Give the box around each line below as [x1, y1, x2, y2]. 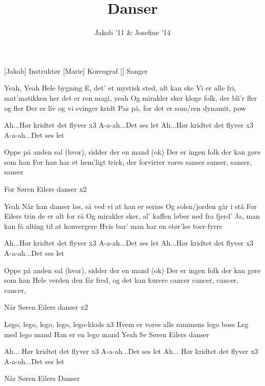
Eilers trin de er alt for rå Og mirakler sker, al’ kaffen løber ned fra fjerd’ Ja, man [4, 211, 260, 221]
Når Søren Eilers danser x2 [4, 302, 88, 312]
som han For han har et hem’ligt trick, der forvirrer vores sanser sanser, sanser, [4, 156, 252, 167]
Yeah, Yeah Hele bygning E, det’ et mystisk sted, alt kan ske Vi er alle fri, [4, 82, 236, 93]
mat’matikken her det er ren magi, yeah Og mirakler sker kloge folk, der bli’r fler [4, 92, 257, 103]
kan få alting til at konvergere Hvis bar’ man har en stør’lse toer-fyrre [4, 220, 223, 231]
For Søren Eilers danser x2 [4, 184, 87, 194]
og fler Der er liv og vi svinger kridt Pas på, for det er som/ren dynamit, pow [4, 102, 246, 113]
